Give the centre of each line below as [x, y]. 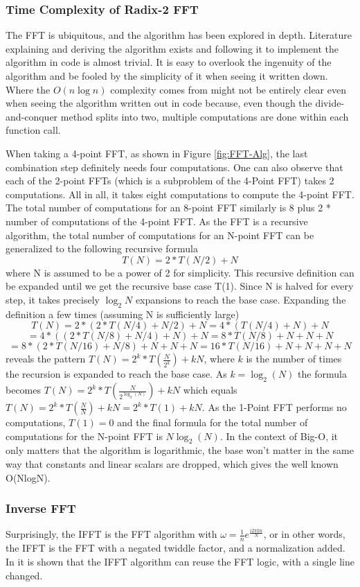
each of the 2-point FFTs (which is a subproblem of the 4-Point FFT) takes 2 [170, 181]
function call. [33, 130]
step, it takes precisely [53, 299]
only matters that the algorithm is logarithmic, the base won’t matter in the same [180, 450]
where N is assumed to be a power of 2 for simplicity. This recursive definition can [180, 272]
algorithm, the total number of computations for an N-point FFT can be [160, 235]
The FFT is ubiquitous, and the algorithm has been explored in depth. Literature [179, 35]
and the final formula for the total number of [213, 422]
